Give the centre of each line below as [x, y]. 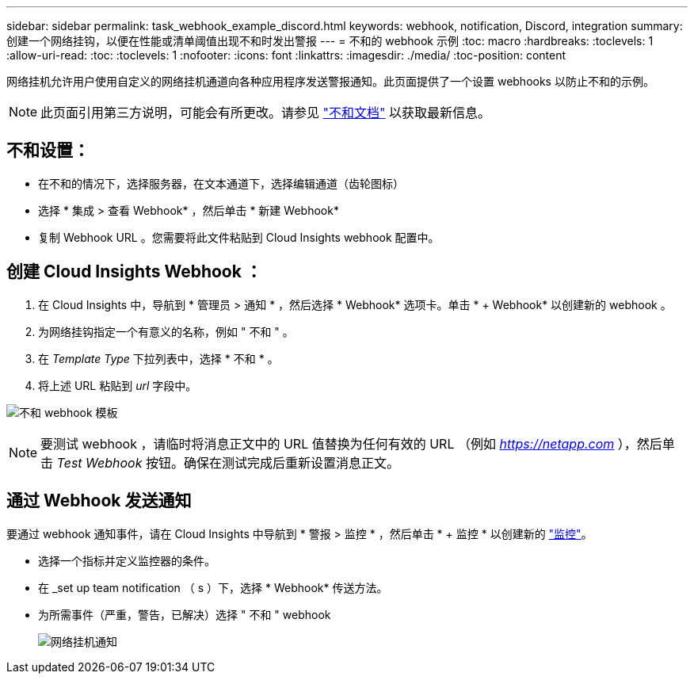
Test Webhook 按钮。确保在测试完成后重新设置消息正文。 [228, 462]
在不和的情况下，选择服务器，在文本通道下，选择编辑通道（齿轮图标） [221, 183]
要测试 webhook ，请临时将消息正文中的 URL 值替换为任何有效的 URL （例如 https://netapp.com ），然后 [351, 443]
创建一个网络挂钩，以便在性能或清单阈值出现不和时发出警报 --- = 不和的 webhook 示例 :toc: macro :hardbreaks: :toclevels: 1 [330, 41]
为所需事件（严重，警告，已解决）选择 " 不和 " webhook [185, 614]
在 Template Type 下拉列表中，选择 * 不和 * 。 [158, 358]
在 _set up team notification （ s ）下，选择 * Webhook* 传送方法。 [213, 587]
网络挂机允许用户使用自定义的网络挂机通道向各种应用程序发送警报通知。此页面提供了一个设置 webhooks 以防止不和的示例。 [330, 81]
